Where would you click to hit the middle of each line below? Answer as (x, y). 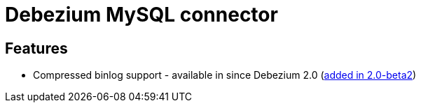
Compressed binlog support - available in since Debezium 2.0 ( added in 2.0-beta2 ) (225, 75)
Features (36, 48)
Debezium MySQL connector (142, 15)
